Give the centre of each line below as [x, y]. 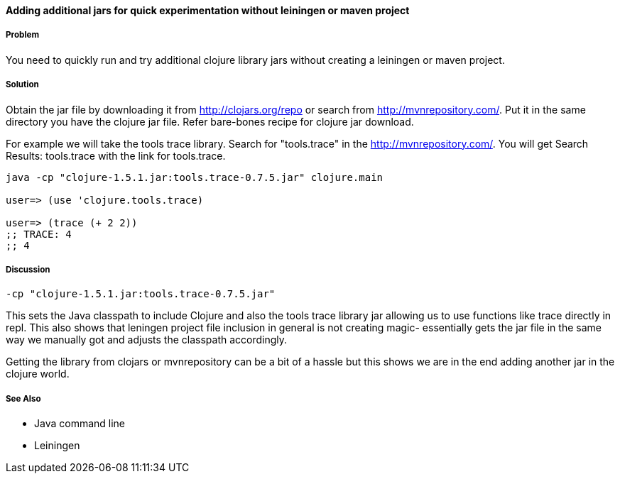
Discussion [28, 269]
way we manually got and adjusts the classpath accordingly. [147, 340]
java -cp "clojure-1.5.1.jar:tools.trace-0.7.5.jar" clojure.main [195, 177]
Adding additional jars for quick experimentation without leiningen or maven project [208, 10]
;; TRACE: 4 [39, 234]
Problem [23, 35]
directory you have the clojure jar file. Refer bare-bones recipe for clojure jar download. [210, 121]
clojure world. [38, 374]
